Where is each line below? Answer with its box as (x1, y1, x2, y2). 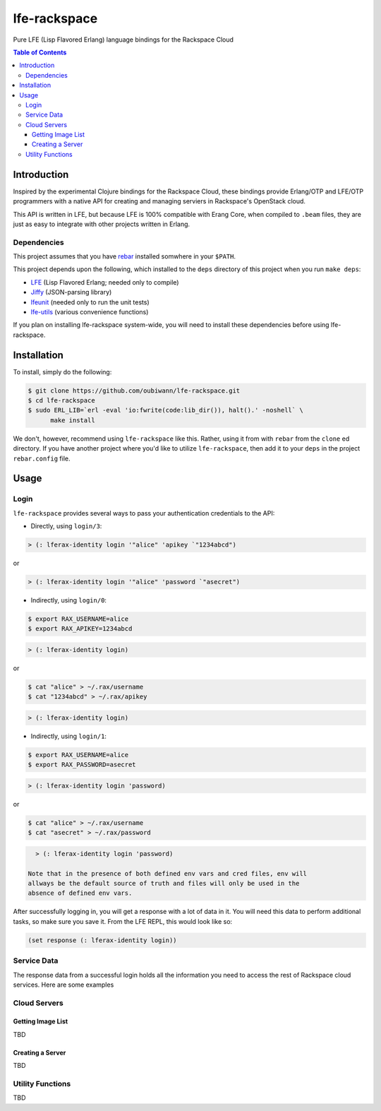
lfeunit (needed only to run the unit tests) (30, 297, 150, 307)
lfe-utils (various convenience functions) (30, 308, 149, 316)
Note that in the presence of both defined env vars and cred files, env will (28, 869, 307, 877)
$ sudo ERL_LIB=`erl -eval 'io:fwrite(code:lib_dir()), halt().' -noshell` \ (28, 406, 303, 415)
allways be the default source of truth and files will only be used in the (28, 879, 300, 888)
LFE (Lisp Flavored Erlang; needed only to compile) (30, 278, 179, 286)
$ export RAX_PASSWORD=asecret (28, 761, 137, 769)
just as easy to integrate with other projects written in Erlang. (13, 220, 190, 228)
